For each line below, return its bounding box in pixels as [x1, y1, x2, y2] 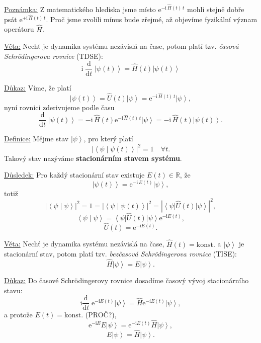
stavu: [4, 285, 23, 295]
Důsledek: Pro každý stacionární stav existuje [4, 169, 145, 180]
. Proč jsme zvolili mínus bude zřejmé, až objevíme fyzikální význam [46, 14, 257, 24]
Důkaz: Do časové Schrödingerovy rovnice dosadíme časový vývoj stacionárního [4, 275, 249, 285]
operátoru [4, 24, 34, 34]
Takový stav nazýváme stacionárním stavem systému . [4, 152, 182, 163]
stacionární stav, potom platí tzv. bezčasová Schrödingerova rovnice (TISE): [4, 248, 237, 259]
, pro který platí [83, 133, 133, 144]
